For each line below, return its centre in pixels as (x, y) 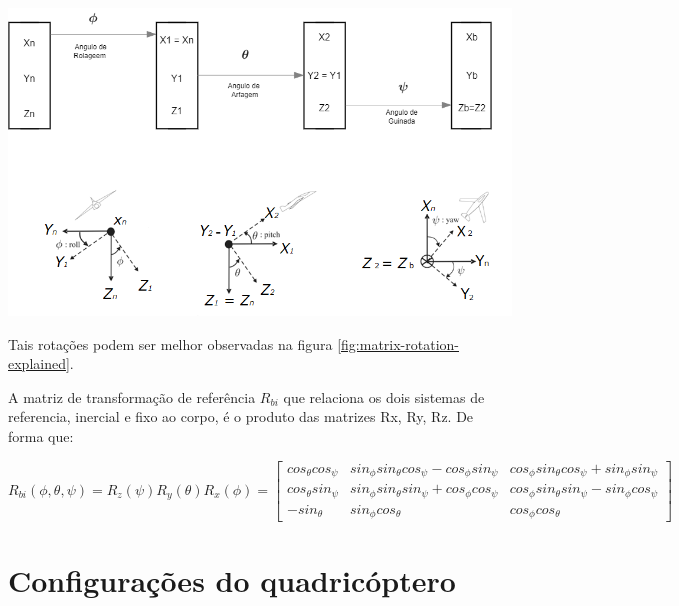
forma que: (41, 436)
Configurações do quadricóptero (232, 580)
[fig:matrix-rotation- (398, 343)
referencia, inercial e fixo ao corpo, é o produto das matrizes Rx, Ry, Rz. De (241, 416)
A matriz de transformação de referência (132, 396)
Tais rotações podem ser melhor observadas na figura (170, 343)
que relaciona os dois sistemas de (384, 396)
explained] (39, 363)
